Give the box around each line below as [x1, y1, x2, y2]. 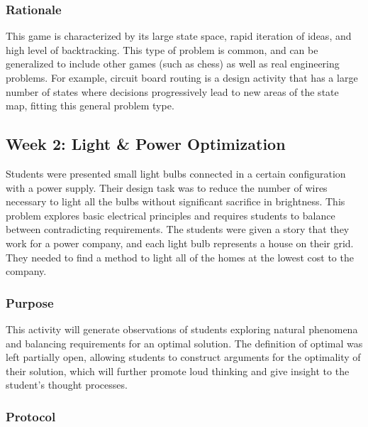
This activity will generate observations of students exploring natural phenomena [6, 321, 358, 336]
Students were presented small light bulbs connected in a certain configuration [6, 166, 346, 180]
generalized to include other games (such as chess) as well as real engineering [6, 56, 340, 71]
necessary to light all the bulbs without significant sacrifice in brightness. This [6, 194, 345, 209]
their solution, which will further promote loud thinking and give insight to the [6, 363, 350, 378]
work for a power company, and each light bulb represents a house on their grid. [6, 235, 354, 250]
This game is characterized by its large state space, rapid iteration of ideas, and [6, 28, 352, 43]
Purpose [6, 293, 54, 311]
